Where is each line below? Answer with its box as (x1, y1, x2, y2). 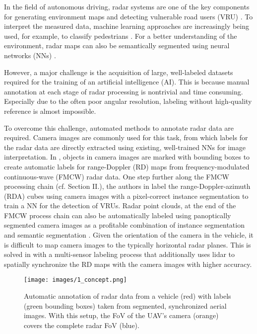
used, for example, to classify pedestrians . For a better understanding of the (4, 30, 237, 41)
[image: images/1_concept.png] (24, 276, 127, 284)
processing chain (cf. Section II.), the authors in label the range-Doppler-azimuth (4, 181, 251, 191)
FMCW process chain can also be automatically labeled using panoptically (4, 210, 231, 220)
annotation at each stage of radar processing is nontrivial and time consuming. (4, 86, 243, 96)
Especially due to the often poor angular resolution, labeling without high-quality (4, 96, 252, 106)
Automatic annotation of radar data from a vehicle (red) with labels (24, 291, 231, 301)
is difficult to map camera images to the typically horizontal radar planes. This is (4, 239, 251, 250)
